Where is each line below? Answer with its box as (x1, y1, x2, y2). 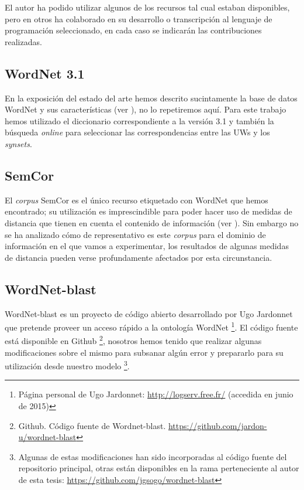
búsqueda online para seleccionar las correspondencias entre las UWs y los (5, 126, 270, 138)
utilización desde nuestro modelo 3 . (5, 358, 130, 372)
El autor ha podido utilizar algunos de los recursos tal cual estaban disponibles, (5, 1, 290, 13)
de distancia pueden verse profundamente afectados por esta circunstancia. (5, 251, 272, 263)
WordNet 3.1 (5, 64, 85, 82)
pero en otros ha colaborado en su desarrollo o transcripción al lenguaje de (5, 12, 272, 25)
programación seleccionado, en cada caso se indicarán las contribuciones (5, 24, 262, 36)
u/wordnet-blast (18, 431, 77, 443)
